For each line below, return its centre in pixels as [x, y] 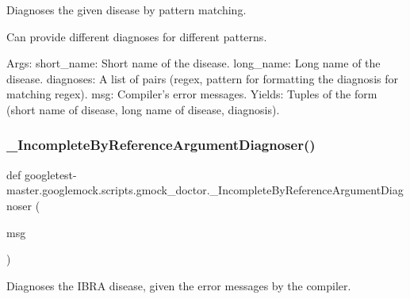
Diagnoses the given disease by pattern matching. [126, 10]
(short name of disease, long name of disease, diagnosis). [143, 109]
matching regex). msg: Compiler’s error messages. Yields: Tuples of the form [192, 94]
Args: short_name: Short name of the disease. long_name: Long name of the [194, 63]
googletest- [50, 174]
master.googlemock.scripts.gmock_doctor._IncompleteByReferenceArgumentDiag [205, 190]
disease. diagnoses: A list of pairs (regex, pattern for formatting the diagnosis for [202, 78]
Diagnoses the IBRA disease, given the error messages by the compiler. [179, 285]
